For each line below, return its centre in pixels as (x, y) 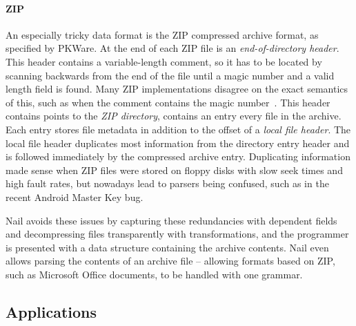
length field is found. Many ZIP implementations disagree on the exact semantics (177, 89)
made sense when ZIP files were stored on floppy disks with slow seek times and (174, 170)
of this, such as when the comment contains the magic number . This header (168, 102)
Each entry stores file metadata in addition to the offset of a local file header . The (178, 129)
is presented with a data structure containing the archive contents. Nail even (167, 247)
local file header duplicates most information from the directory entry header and (178, 143)
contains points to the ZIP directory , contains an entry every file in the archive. (174, 116)
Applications (51, 311)
